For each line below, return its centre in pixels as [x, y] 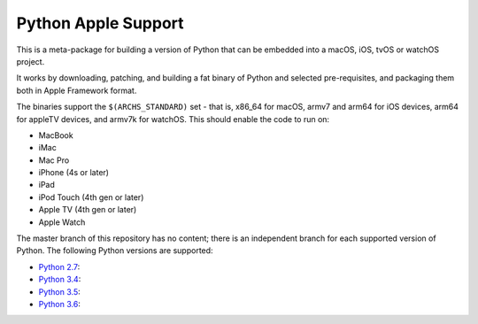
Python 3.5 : [59, 291]
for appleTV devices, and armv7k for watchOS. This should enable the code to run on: [173, 119]
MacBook [56, 135]
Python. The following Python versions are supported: [115, 251]
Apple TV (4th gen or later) [88, 210]
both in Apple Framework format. [77, 90]
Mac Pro [54, 160]
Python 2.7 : [59, 266]
